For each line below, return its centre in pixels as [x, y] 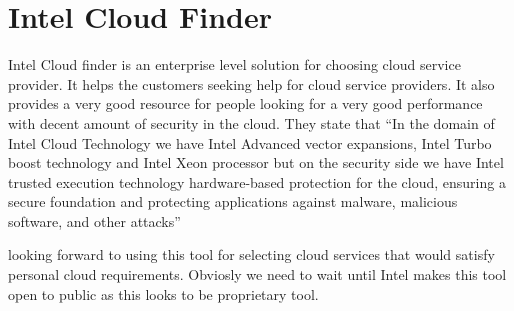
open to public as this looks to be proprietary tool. [163, 293]
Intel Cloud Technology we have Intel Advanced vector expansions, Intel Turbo [250, 142]
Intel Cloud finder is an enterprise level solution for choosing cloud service [234, 64]
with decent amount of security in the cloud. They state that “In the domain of [251, 122]
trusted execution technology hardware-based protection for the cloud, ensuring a [257, 181]
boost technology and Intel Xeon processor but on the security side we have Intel [256, 162]
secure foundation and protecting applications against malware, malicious [233, 201]
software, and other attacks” [94, 220]
